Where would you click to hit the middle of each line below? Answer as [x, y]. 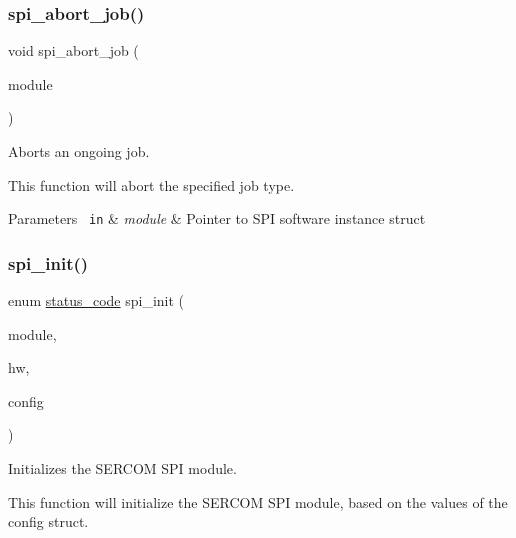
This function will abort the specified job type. [151, 184]
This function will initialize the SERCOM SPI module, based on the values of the [258, 501]
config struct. [48, 521]
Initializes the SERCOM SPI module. [122, 468]
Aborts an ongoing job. [79, 151]
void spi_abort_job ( [73, 50]
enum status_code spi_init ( [96, 300]
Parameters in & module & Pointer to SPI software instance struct [217, 218]
